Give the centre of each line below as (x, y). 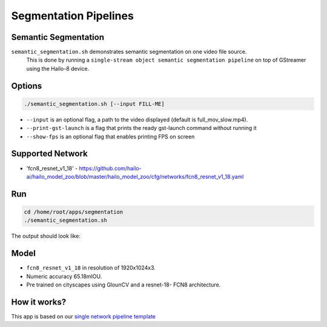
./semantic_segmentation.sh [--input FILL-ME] (94, 104)
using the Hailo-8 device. (58, 68)
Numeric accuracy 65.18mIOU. (64, 276)
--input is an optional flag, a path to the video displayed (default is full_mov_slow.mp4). (137, 119)
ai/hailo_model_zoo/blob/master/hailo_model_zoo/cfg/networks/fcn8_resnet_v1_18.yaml (135, 176)
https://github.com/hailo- (110, 168)
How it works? (39, 302)
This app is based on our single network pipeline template (84, 316)
